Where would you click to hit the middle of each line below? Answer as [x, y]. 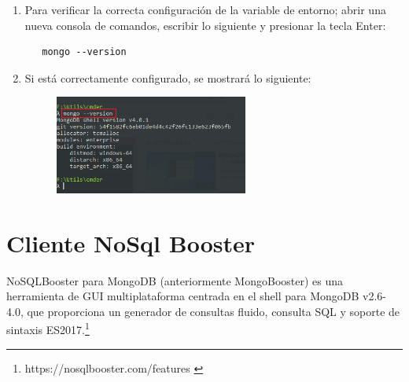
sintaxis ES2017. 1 [48, 328]
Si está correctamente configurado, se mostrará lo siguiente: [168, 77]
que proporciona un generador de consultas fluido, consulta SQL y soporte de [214, 311]
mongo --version [84, 52]
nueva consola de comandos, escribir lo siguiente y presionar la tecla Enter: [205, 25]
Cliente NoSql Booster [131, 242]
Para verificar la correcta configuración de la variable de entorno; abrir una [205, 9]
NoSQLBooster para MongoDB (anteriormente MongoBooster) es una [175, 280]
